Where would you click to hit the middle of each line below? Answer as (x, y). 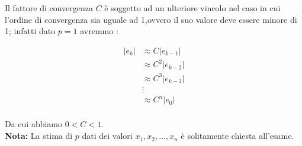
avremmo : (99, 31)
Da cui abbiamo (34, 124)
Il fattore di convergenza (49, 8)
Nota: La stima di (39, 136)
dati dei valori (107, 136)
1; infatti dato (30, 31)
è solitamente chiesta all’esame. (237, 136)
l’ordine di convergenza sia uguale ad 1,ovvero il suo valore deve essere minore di (151, 19)
